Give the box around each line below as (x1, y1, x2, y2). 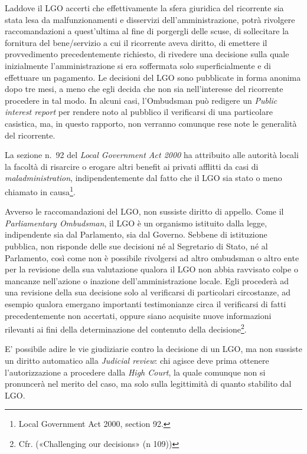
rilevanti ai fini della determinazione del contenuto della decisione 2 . (5, 321, 247, 335)
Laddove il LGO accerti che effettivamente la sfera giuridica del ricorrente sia (5, 2, 284, 14)
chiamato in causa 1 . (5, 183, 76, 198)
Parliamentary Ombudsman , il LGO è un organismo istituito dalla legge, (5, 216, 267, 229)
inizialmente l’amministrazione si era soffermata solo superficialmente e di (5, 59, 271, 71)
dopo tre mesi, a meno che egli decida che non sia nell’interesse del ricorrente (5, 83, 283, 95)
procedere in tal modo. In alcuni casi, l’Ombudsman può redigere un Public (5, 94, 277, 106)
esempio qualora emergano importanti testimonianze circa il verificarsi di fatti (5, 297, 286, 310)
